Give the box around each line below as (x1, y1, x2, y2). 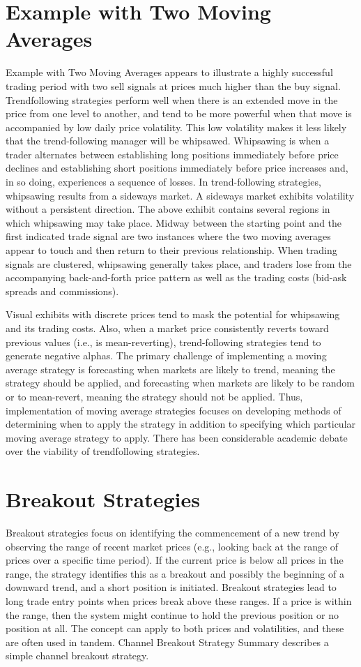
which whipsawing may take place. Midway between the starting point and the (6, 215, 342, 230)
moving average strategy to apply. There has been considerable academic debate (6, 430, 348, 444)
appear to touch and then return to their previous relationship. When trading (6, 243, 337, 257)
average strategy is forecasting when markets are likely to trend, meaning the (6, 361, 335, 376)
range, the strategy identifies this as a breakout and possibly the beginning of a (6, 566, 344, 580)
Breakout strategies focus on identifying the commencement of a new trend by (6, 525, 339, 540)
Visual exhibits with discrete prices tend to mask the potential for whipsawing (6, 307, 340, 322)
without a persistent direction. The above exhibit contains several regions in (6, 202, 330, 216)
